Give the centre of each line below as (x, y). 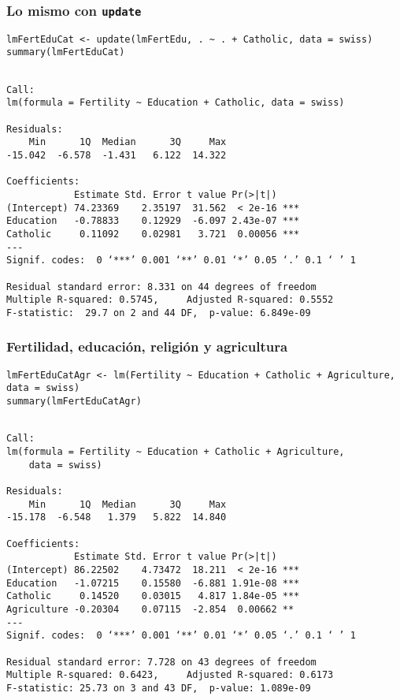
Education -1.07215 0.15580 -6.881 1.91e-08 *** (153, 583)
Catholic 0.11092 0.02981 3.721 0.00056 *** (153, 234)
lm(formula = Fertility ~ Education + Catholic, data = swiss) (176, 103)
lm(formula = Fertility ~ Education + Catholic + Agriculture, (176, 452)
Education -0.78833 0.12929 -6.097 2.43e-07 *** (153, 221)
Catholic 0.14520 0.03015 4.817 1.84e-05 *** (153, 596)
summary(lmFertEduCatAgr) (74, 402)
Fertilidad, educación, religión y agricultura (147, 346)
